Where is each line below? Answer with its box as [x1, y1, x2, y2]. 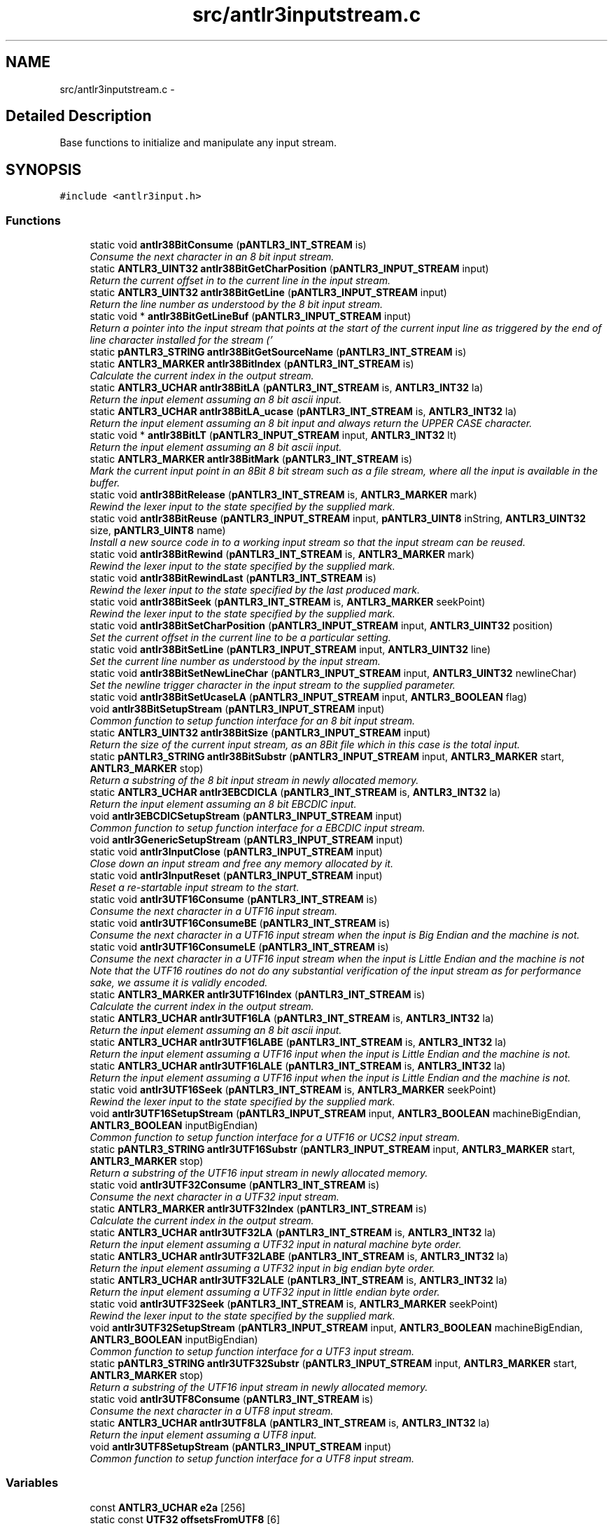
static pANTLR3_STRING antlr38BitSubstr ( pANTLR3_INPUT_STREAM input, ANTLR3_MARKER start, [90, 750, 565, 763]
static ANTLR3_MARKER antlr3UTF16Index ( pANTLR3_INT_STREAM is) [90, 988, 425, 1001]
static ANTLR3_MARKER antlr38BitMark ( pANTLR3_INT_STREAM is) [90, 453, 413, 465]
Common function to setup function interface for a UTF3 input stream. [90, 1345, 414, 1358]
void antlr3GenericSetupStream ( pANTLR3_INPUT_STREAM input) [90, 834, 403, 846]
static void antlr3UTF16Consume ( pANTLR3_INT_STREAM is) [90, 893, 378, 906]
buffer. [90, 477, 120, 489]
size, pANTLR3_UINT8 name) [90, 524, 226, 537]
